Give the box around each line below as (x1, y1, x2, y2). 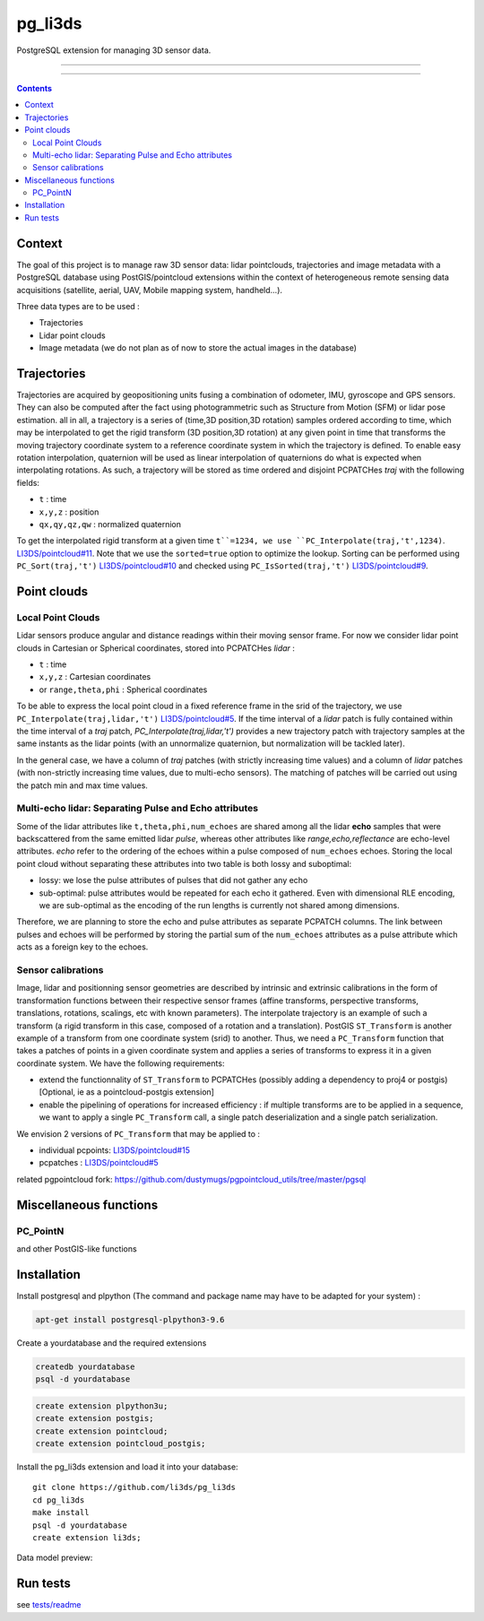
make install (32, 1507, 90, 1518)
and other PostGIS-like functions (16, 1243, 138, 1254)
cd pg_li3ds (32, 1495, 85, 1505)
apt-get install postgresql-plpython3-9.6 (35, 1314, 225, 1324)
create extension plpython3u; (35, 1400, 169, 1411)
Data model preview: (16, 1552, 93, 1564)
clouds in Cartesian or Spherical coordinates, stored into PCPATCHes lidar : (16, 642, 296, 654)
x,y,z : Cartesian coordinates (39, 672, 151, 682)
